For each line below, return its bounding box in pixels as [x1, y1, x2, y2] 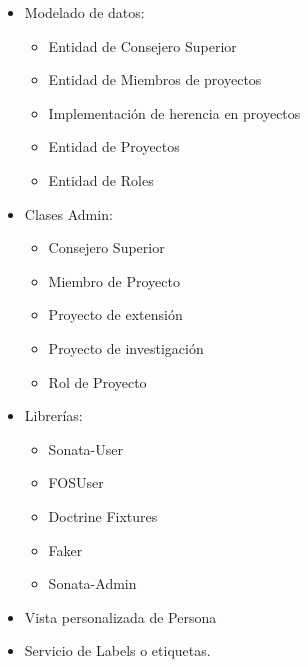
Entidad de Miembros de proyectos [48, 69, 262, 90]
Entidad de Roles [48, 169, 154, 190]
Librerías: [24, 405, 83, 426]
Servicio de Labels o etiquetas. [24, 640, 211, 661]
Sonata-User [48, 438, 123, 459]
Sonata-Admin [48, 573, 137, 594]
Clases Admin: [24, 203, 113, 224]
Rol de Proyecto [48, 371, 147, 392]
